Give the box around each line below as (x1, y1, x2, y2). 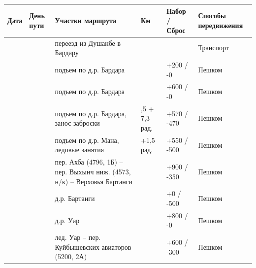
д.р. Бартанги (55, 193, 95, 203)
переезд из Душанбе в (55, 37, 121, 48)
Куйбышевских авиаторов (55, 241, 131, 252)
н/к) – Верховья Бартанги (55, 176, 133, 186)
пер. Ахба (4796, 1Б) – (55, 157, 123, 167)
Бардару (55, 47, 79, 58)
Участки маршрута (55, 15, 116, 26)
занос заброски (55, 118, 100, 128)
